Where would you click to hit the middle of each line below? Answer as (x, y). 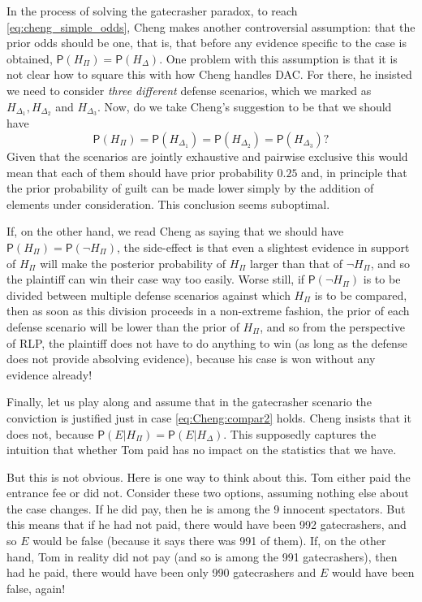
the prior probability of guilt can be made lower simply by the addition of (190, 188)
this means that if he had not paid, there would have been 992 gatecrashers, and (207, 524)
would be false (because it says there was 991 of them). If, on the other (209, 541)
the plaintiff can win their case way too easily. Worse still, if (156, 279)
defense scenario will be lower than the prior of (123, 326)
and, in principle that (354, 172)
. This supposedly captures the (300, 433)
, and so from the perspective (332, 326)
